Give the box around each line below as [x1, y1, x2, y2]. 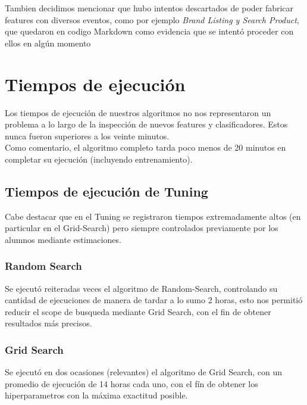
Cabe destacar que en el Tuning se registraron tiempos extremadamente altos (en [5, 210, 301, 222]
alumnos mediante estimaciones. [5, 233, 121, 245]
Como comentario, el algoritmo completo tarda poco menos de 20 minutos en [5, 141, 286, 154]
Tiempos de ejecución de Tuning [5, 182, 208, 200]
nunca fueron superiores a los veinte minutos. [5, 129, 170, 142]
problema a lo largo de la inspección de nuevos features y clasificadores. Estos [5, 118, 288, 130]
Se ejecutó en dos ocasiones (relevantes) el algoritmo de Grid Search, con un [5, 366, 283, 378]
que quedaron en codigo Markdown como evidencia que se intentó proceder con [5, 25, 294, 38]
